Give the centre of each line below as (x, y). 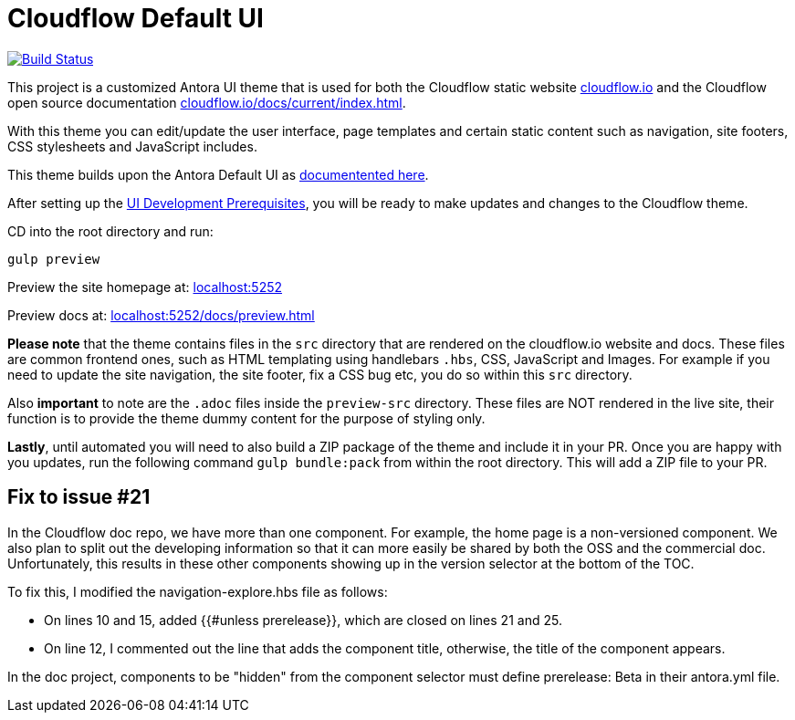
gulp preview (54, 259)
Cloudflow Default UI (136, 18)
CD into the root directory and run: (110, 231)
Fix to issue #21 (79, 497)
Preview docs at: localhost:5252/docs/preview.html (161, 315)
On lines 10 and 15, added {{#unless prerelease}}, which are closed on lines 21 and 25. (303, 620)
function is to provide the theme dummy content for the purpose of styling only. (246, 418)
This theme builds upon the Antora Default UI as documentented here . (218, 174)
